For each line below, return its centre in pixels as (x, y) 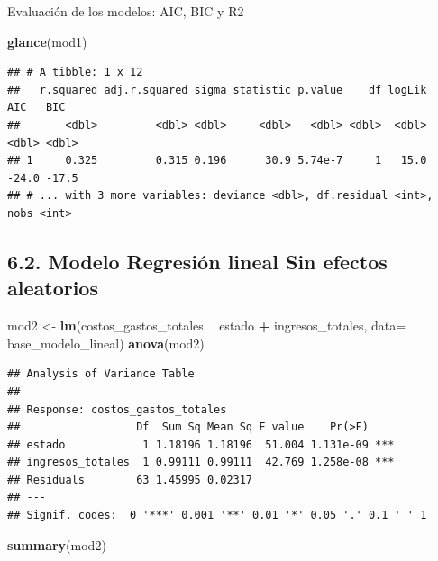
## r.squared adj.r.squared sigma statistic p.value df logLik (217, 90)
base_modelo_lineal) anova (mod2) (106, 343)
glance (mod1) (47, 41)
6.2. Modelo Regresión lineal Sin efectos (197, 261)
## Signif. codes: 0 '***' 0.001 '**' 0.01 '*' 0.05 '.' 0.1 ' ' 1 (217, 516)
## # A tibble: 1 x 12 (75, 72)
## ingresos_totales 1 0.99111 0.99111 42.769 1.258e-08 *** (201, 462)
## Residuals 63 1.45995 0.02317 (130, 480)
